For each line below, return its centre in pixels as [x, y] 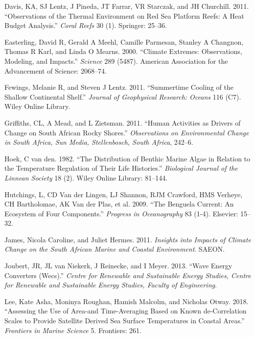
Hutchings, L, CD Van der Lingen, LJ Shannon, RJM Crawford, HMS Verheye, [124, 194]
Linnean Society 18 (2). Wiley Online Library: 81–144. [86, 177]
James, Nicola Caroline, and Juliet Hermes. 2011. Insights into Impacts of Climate [128, 239]
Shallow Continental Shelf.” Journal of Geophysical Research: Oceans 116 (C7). [123, 96]
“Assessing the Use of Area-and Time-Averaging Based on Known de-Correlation [126, 311]
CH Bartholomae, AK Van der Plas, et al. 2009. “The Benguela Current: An [119, 204]
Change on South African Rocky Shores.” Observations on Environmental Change [127, 132]
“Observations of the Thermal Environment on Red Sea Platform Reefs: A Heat [124, 15]
